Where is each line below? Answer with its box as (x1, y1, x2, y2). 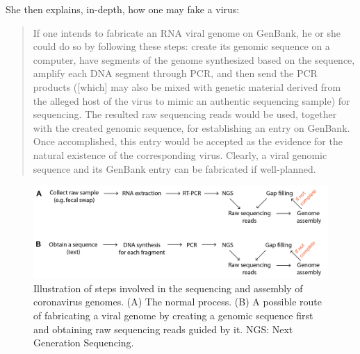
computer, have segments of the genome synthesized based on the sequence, (33, 52, 355, 67)
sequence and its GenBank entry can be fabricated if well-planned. (33, 161, 316, 176)
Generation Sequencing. (33, 335, 134, 350)
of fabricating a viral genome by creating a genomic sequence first (33, 308, 313, 323)
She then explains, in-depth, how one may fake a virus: (6, 2, 240, 16)
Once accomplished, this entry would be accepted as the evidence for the (33, 134, 343, 149)
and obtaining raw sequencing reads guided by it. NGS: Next (33, 321, 293, 336)
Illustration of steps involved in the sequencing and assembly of (33, 280, 303, 295)
